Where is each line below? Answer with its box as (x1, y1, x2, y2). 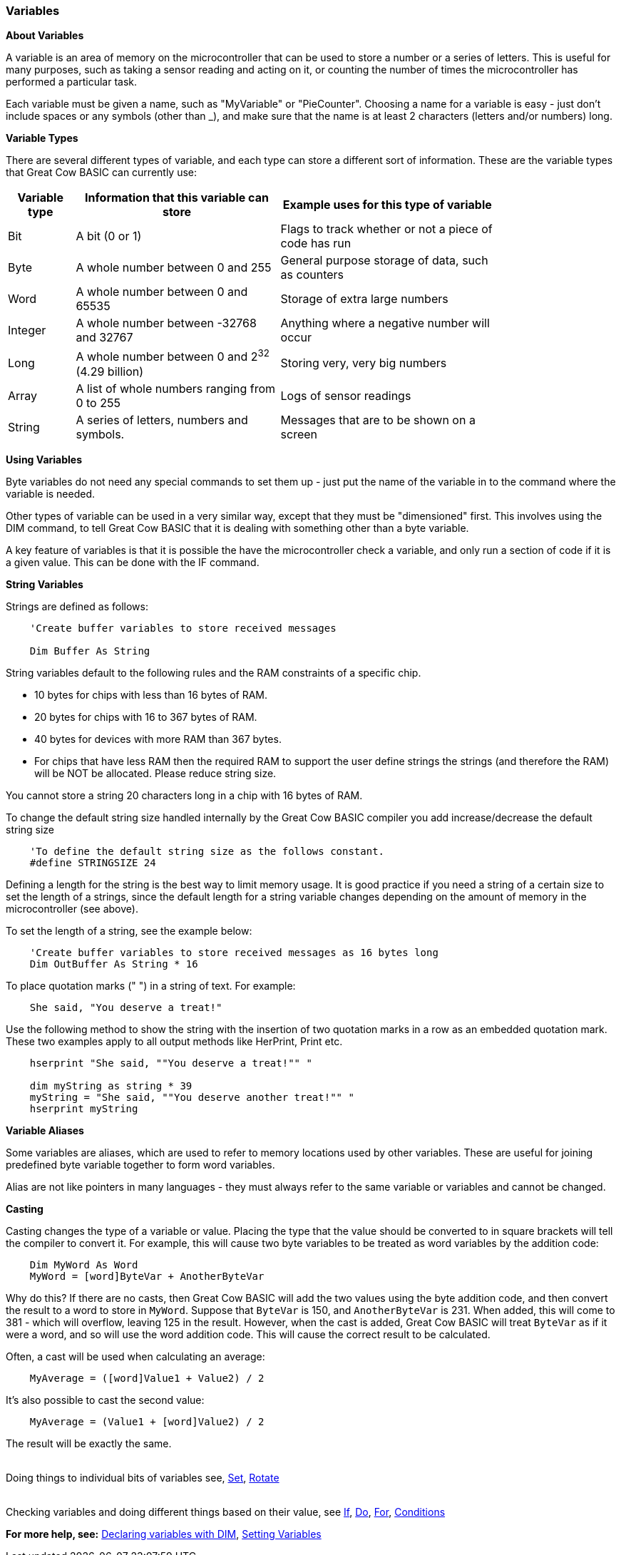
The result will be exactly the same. (6, 1437, 172, 1449)
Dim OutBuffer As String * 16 (29, 958, 198, 970)
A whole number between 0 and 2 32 (76, 347, 270, 364)
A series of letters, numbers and (76, 412, 248, 427)
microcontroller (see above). (6, 902, 138, 915)
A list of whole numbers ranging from (76, 381, 275, 396)
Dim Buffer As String (29, 645, 150, 657)
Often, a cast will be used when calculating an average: (6, 1350, 265, 1362)
